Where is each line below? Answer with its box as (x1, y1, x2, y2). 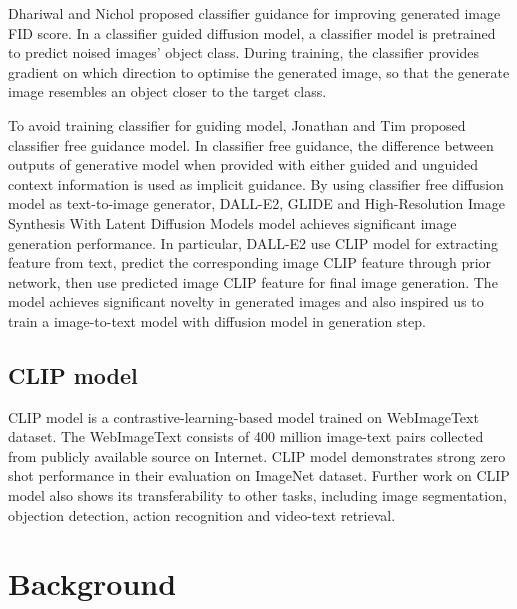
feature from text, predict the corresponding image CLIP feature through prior (8, 252, 492, 273)
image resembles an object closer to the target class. (8, 81, 327, 102)
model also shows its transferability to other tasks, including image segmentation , (8, 485, 507, 506)
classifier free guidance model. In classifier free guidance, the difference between (8, 134, 494, 155)
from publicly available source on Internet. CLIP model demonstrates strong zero (8, 445, 506, 466)
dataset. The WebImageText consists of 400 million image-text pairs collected (8, 426, 484, 447)
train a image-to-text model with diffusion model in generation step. (8, 310, 426, 331)
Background (8, 563, 177, 604)
